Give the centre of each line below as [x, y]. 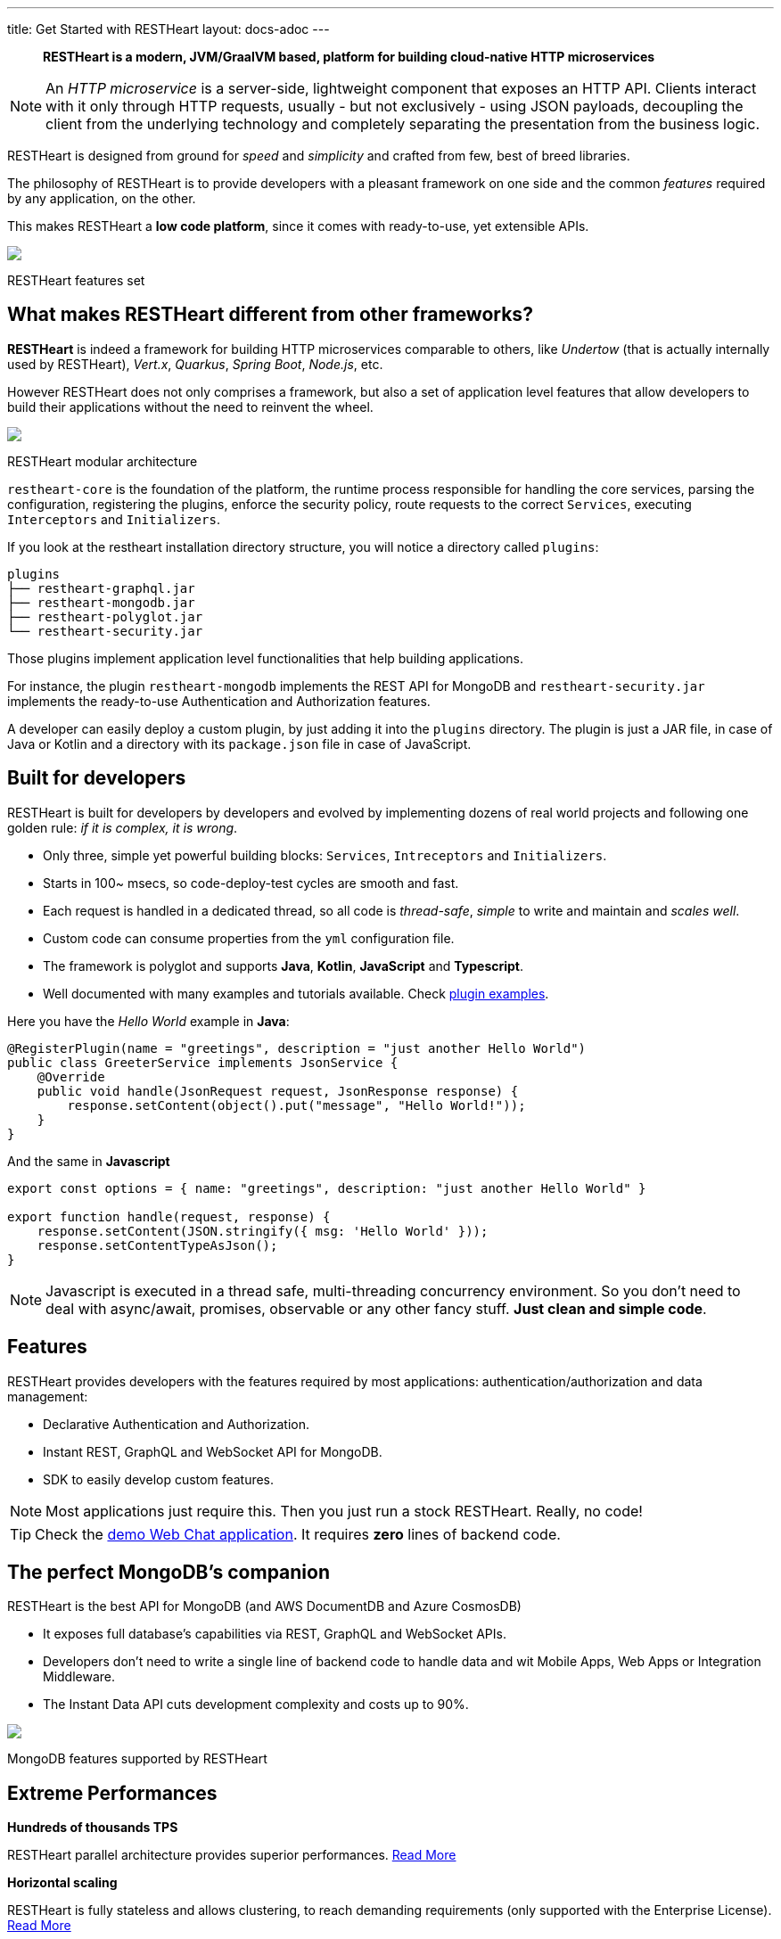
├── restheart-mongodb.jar [101, 602]
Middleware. [79, 1677]
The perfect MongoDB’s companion [169, 1572]
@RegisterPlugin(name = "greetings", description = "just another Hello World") [297, 1048]
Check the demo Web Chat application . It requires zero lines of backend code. [298, 1534]
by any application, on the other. [102, 198]
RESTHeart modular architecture [103, 461]
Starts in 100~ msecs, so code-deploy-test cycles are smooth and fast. [251, 883]
